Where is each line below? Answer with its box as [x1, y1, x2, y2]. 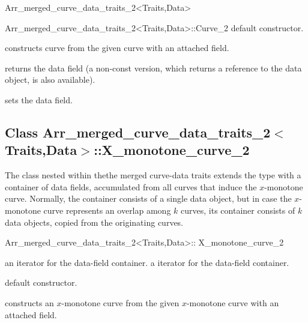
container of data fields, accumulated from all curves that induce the [5, 180, 257, 193]
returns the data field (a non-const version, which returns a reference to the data [5, 61, 302, 74]
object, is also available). [5, 73, 95, 86]
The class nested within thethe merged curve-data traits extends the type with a [5, 169, 301, 181]
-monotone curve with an [186, 296, 279, 309]
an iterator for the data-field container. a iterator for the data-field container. [5, 256, 289, 268]
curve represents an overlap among [43, 204, 171, 216]
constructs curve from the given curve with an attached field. [5, 41, 229, 54]
